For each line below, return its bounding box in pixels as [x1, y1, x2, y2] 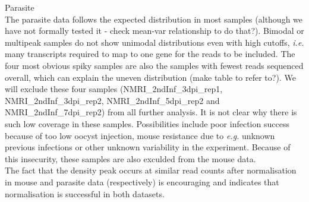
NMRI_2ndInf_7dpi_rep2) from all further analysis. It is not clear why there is [5, 106, 297, 118]
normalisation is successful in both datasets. [5, 187, 165, 200]
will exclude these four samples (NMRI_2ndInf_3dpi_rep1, [5, 83, 223, 95]
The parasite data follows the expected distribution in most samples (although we [5, 12, 303, 25]
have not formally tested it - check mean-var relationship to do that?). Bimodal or [5, 24, 304, 37]
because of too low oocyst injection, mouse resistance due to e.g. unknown [5, 129, 275, 141]
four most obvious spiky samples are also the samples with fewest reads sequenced [5, 59, 304, 71]
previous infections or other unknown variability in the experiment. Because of [5, 141, 291, 153]
